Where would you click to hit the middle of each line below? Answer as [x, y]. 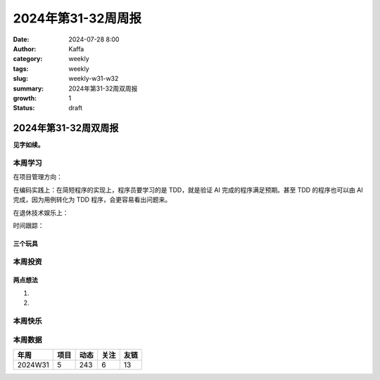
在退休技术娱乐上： [41, 212]
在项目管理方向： [38, 177]
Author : [25, 48]
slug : [20, 79]
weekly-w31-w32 [94, 79]
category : [28, 59]
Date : [21, 39]
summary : [28, 89]
